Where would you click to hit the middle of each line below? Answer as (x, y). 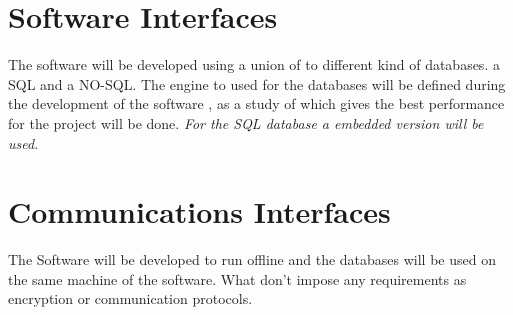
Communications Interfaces (199, 211)
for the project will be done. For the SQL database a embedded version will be (246, 122)
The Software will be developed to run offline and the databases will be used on (252, 259)
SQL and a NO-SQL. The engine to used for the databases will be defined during (257, 83)
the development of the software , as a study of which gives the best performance (256, 103)
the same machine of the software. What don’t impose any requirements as (237, 278)
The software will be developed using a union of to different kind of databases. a (254, 64)
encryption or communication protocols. (130, 298)
